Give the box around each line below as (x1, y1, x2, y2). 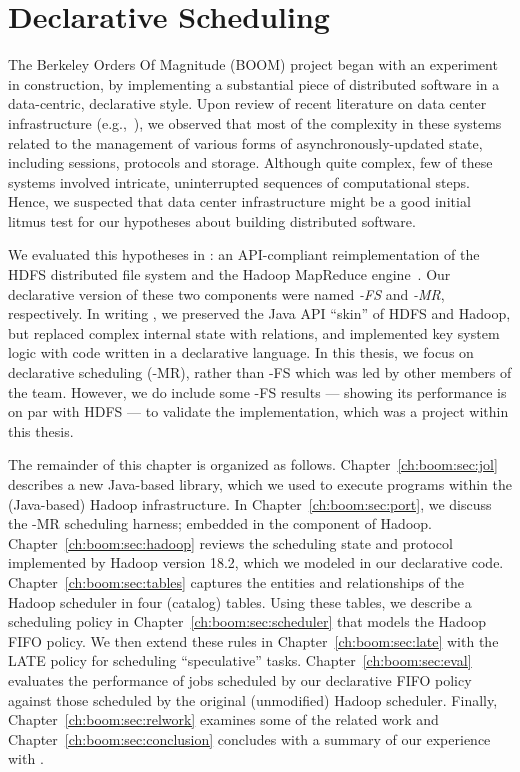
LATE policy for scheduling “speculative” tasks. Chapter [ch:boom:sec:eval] (8, 650, 472, 671)
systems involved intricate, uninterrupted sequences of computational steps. (8, 171, 470, 192)
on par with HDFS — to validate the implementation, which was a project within (8, 401, 509, 422)
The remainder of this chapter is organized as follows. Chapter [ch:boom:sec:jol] (8, 454, 498, 475)
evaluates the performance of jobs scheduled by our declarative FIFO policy (8, 669, 472, 690)
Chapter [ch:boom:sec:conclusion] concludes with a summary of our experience (8, 728, 491, 749)
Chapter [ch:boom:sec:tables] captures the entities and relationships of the (8, 571, 464, 592)
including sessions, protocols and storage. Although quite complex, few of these (8, 152, 493, 173)
